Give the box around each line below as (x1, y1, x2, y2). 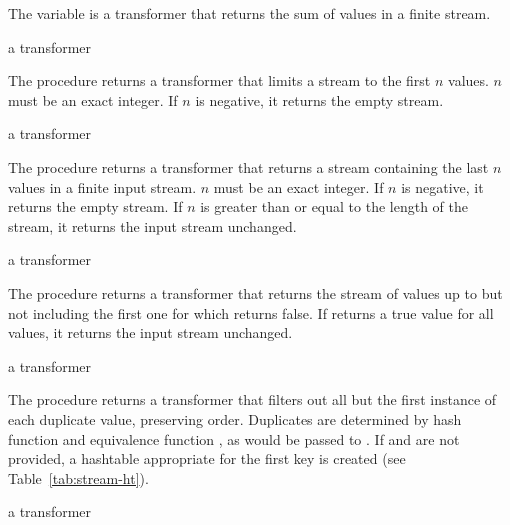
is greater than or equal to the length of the (200, 196, 468, 217)
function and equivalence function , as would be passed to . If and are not (8, 428, 460, 449)
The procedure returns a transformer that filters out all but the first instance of (8, 389, 497, 410)
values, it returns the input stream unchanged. (8, 322, 293, 343)
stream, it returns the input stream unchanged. (8, 215, 297, 236)
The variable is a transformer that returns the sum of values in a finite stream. (8, 3, 491, 23)
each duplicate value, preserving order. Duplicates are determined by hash (8, 408, 462, 429)
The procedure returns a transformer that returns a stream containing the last (8, 156, 489, 177)
